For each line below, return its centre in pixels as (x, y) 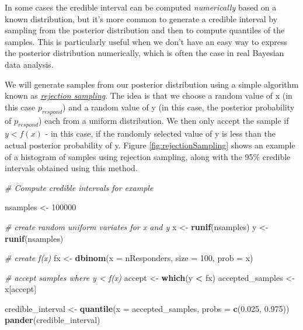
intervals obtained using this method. (71, 168)
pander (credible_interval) (53, 320)
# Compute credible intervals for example (79, 187)
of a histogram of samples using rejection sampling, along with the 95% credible (148, 156)
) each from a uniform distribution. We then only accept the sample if (164, 120)
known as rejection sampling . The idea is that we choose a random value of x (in (149, 95)
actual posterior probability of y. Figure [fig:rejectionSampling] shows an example (150, 145)
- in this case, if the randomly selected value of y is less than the (160, 133)
